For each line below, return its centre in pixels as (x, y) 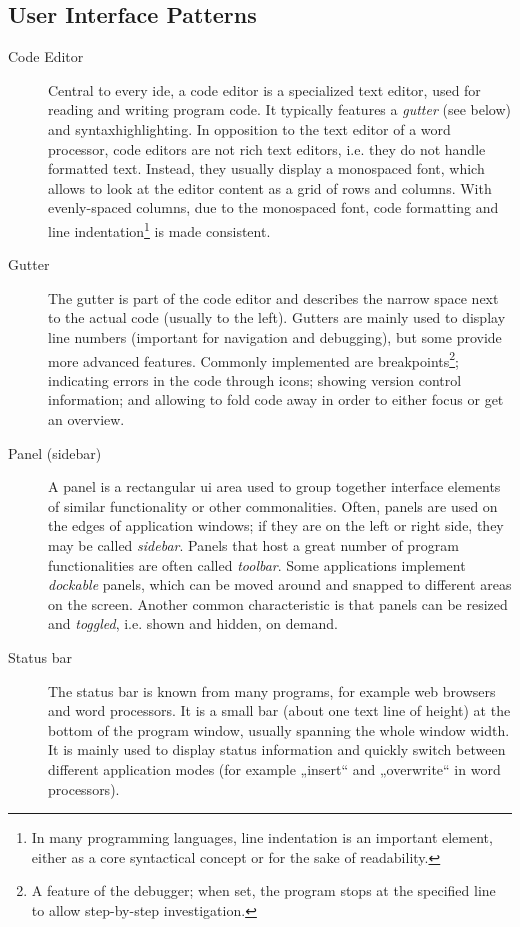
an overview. (86, 419)
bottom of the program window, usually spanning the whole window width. (279, 729)
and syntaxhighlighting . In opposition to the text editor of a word (249, 128)
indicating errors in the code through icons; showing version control (255, 379)
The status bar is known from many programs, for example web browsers (272, 690)
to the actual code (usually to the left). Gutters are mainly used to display (277, 317)
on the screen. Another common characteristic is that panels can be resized (278, 603)
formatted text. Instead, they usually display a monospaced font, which (266, 168)
